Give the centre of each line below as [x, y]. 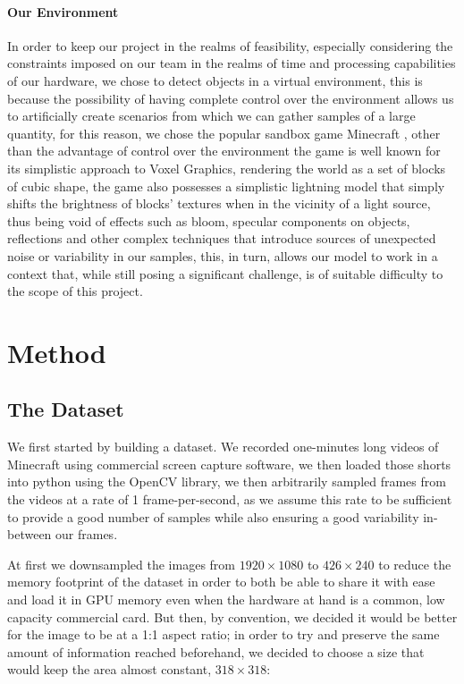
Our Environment [63, 11]
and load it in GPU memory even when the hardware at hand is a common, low [226, 600]
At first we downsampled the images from [121, 564]
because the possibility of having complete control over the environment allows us [231, 98]
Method [57, 352]
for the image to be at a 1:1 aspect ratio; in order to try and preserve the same [224, 634]
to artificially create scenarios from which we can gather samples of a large [211, 116]
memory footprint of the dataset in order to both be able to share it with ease [221, 582]
